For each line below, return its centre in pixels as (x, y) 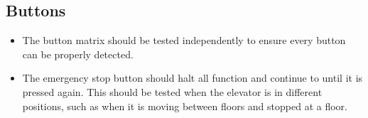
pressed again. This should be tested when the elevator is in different (172, 91)
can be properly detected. (78, 54)
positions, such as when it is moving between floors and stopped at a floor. (185, 106)
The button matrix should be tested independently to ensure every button (184, 40)
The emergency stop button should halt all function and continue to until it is (193, 78)
